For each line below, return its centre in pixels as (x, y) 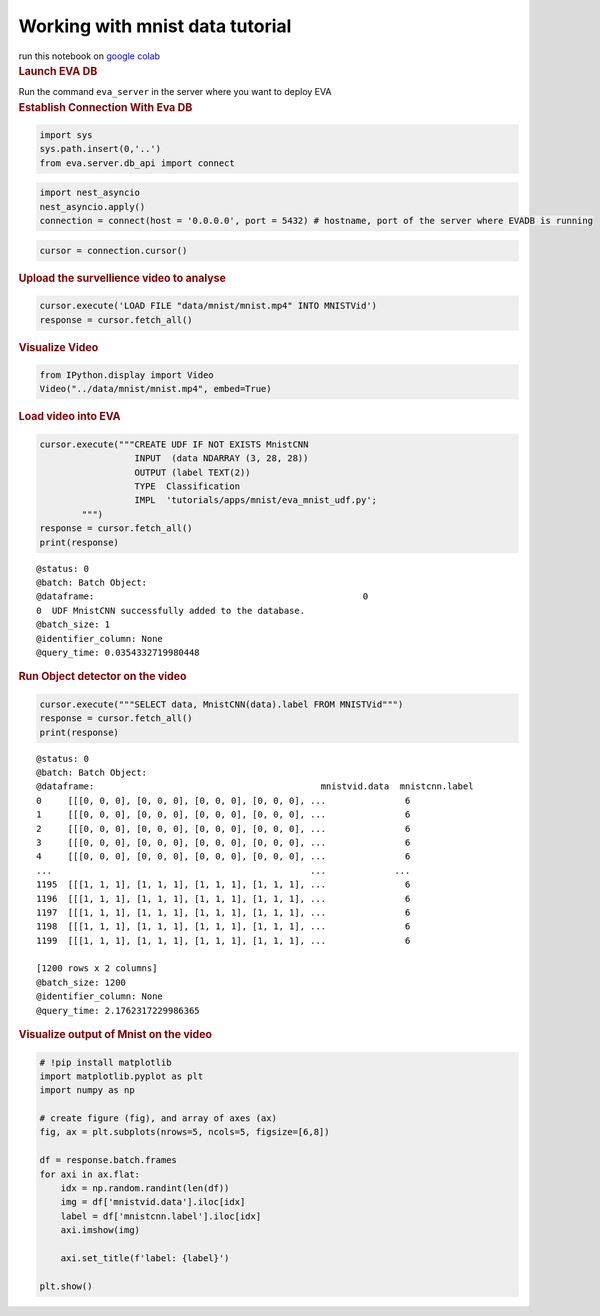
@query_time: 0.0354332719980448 (118, 652)
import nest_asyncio (89, 193)
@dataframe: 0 (202, 596)
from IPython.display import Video (126, 375)
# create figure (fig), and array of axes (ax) (158, 1118)
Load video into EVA (69, 417)
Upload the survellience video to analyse (122, 278)
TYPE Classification (187, 486)
